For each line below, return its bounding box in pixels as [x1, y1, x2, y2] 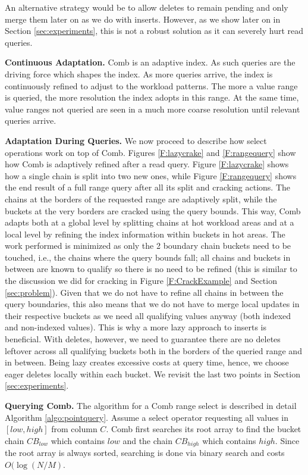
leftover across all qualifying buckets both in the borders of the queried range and [5, 344, 302, 357]
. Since [275, 434, 300, 446]
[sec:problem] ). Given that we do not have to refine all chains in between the [5, 286, 284, 298]
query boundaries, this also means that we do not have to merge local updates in [5, 298, 300, 310]
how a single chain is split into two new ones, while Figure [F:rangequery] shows [5, 169, 297, 182]
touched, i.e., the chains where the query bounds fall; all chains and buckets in [5, 251, 291, 263]
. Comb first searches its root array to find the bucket [106, 423, 301, 435]
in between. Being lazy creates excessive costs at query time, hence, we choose [5, 356, 289, 368]
